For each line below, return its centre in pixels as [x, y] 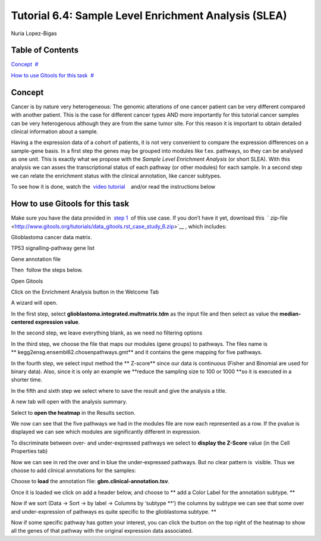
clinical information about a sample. [54, 132]
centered [23, 322]
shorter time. [27, 380]
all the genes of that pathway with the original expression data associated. [102, 531]
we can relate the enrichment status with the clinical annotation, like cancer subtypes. [116, 176]
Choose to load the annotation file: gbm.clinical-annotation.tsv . [90, 481]
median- [290, 314]
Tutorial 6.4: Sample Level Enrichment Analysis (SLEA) [149, 15]
